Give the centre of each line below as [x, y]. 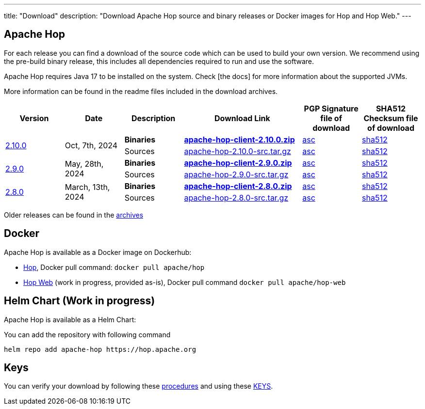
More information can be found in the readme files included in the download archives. [141, 91]
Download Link [242, 118]
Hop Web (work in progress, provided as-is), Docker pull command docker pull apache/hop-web [185, 282]
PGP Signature [331, 108]
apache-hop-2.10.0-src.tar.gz [237, 151]
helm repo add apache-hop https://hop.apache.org [100, 349]
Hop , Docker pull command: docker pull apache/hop [114, 267]
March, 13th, [87, 187]
